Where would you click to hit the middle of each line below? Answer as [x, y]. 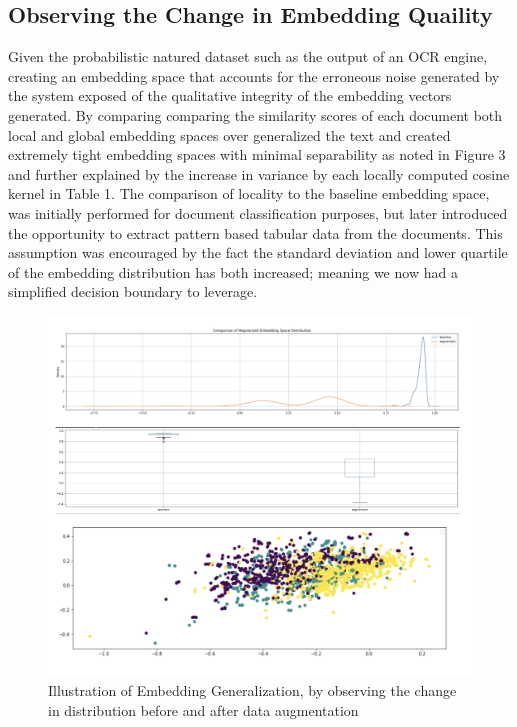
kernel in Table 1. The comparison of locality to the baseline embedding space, [249, 193]
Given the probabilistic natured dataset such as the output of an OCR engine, [248, 56]
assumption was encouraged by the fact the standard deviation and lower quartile [258, 252]
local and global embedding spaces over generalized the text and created [229, 134]
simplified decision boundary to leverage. [133, 291]
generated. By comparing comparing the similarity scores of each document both [255, 114]
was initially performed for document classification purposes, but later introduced [258, 212]
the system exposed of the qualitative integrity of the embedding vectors [230, 95]
